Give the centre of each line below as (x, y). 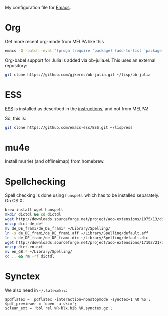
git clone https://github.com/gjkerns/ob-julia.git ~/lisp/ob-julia (78, 75)
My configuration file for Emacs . (38, 7)
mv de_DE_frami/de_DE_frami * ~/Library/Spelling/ (58, 228)
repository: (16, 65)
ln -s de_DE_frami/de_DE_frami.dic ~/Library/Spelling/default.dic (77, 238)
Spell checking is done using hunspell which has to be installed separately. (82, 195)
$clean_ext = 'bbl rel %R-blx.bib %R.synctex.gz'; (59, 308)
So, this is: (16, 118)
